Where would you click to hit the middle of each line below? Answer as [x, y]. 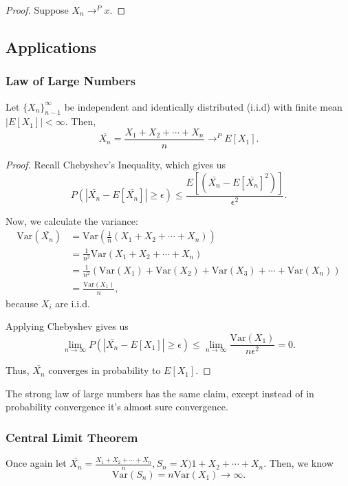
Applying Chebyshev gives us [67, 326]
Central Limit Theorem [72, 437]
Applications [51, 46]
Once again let [36, 463]
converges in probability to [105, 370]
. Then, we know [298, 463]
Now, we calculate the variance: [72, 220]
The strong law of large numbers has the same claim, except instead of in [160, 393]
